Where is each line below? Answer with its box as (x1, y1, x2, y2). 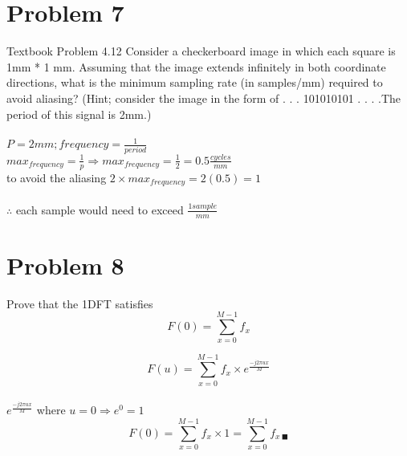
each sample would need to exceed (15, 201, 184, 218)
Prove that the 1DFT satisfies (6, 295, 153, 311)
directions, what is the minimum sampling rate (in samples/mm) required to (6, 74, 383, 91)
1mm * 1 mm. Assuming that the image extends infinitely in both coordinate (6, 58, 386, 75)
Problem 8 (6, 248, 124, 281)
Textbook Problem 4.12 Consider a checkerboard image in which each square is (6, 43, 396, 59)
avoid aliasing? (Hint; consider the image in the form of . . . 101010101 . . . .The (6, 89, 401, 106)
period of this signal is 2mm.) (6, 105, 152, 122)
